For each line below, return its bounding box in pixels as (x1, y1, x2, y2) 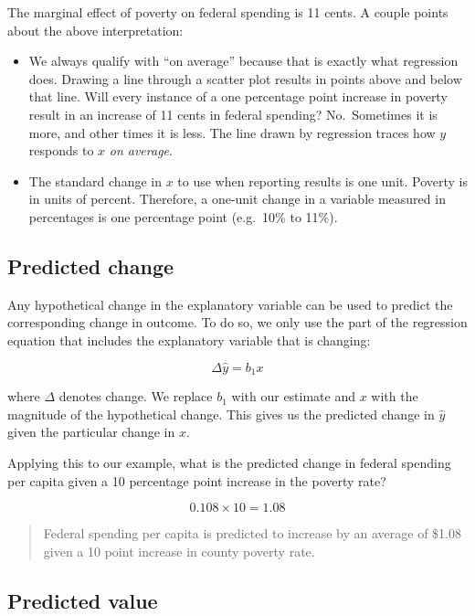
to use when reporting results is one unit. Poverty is (177, 171, 468, 190)
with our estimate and (231, 387, 356, 406)
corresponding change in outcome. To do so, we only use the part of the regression (7, 313, 468, 332)
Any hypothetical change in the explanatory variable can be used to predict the (7, 294, 453, 313)
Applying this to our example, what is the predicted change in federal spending (7, 452, 451, 472)
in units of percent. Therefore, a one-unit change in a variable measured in (28, 189, 446, 208)
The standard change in (28, 171, 162, 190)
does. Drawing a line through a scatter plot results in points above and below (28, 69, 462, 88)
